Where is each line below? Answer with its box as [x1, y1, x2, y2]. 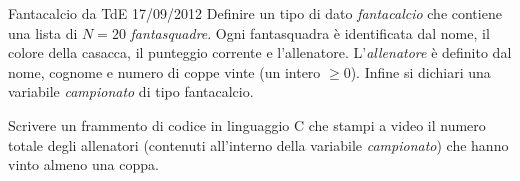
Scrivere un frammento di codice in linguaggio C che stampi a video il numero [8, 114, 486, 135]
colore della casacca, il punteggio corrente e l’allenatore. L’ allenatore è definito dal [8, 42, 512, 63]
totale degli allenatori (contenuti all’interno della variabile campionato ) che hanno [8, 134, 509, 155]
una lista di [8, 22, 78, 43]
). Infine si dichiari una [350, 61, 491, 82]
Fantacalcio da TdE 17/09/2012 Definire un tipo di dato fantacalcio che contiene [8, 3, 502, 23]
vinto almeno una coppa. [8, 154, 159, 175]
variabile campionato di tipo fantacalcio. [8, 81, 254, 102]
